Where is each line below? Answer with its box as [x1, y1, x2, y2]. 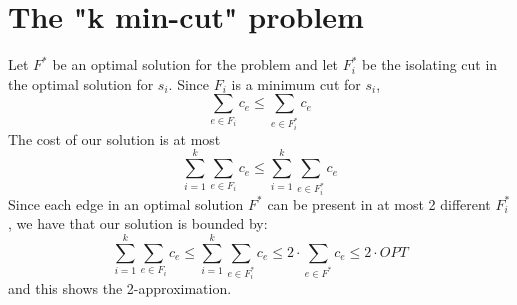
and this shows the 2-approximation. [8, 278, 232, 299]
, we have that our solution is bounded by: [8, 213, 268, 234]
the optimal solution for [8, 73, 154, 94]
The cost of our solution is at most [8, 128, 221, 149]
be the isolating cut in [362, 54, 498, 75]
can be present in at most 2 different [267, 193, 491, 214]
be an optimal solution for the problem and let [52, 54, 339, 75]
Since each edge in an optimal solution [8, 193, 244, 214]
